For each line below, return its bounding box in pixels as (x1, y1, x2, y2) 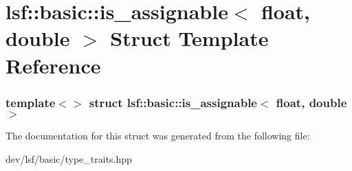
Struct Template (110, 24, 269, 52)
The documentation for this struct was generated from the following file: (5, 128, 310, 142)
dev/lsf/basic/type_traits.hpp (5, 151, 132, 166)
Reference (5, 51, 101, 79)
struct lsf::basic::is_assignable (89, 93, 257, 111)
